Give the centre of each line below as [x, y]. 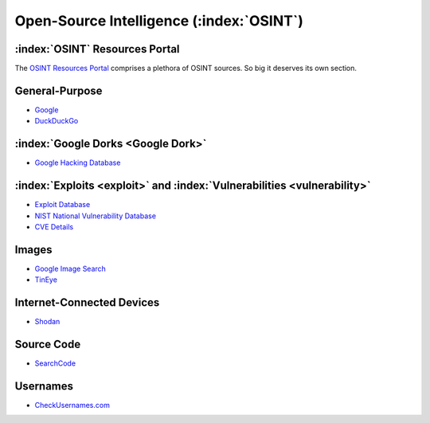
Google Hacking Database [78, 163]
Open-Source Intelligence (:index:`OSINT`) [159, 21]
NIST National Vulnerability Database [96, 216]
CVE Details [54, 226]
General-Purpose [59, 90]
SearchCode [55, 363]
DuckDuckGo [57, 121]
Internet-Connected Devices [87, 303]
